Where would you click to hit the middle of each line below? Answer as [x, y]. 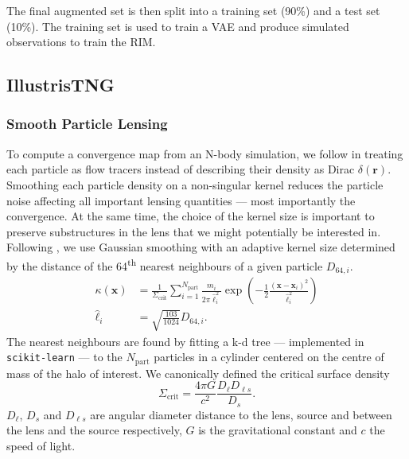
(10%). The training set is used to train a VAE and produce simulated [178, 26]
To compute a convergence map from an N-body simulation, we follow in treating [205, 153]
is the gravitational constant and [278, 430]
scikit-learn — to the [64, 357]
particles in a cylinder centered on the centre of [269, 357]
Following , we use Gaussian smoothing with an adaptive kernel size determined [201, 247]
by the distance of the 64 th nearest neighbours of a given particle [165, 264]
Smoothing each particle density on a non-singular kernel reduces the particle [195, 184]
